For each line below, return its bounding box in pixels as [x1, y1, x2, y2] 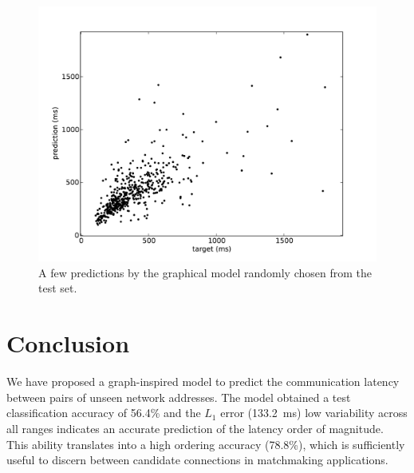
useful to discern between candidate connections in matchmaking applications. [6, 451, 388, 468]
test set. [38, 280, 77, 296]
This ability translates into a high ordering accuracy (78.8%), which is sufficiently [6, 435, 405, 452]
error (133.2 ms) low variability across [220, 404, 408, 421]
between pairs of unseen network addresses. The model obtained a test [6, 388, 351, 405]
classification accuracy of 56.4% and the [6, 404, 201, 421]
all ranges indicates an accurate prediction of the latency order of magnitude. [6, 419, 384, 436]
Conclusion [6, 327, 130, 360]
